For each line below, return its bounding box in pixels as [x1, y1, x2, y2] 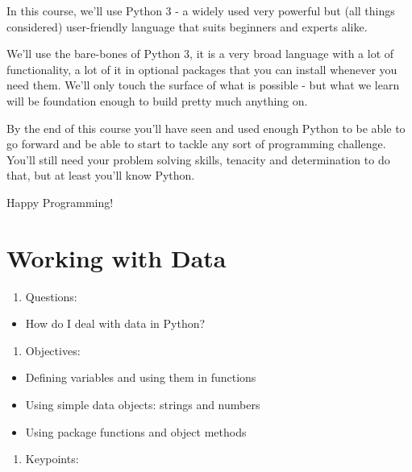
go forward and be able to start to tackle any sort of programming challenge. [6, 135, 386, 152]
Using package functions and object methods [25, 423, 247, 440]
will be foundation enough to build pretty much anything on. [6, 92, 308, 109]
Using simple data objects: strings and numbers [25, 396, 260, 413]
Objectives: [25, 342, 81, 358]
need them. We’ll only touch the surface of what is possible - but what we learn [6, 77, 400, 93]
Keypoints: [25, 450, 79, 467]
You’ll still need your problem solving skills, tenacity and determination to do [6, 151, 390, 168]
